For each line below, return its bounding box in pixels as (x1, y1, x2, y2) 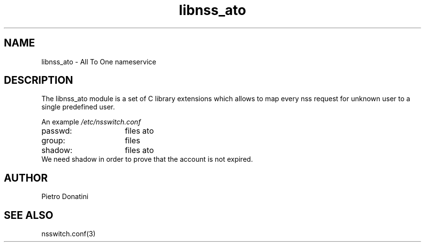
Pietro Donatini (41, 192, 89, 201)
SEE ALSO (4, 209, 53, 221)
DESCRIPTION (4, 74, 73, 87)
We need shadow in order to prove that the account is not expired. (41, 155, 253, 164)
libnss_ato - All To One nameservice (41, 57, 156, 66)
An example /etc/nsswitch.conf (41, 118, 141, 126)
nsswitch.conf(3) (41, 230, 96, 238)
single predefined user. (41, 103, 115, 111)
